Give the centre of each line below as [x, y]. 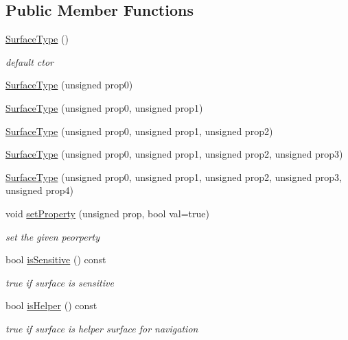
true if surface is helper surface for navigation [102, 328]
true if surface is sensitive [60, 282]
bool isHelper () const [51, 305]
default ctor [30, 61]
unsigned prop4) [39, 190]
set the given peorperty [53, 236]
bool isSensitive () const [56, 259]
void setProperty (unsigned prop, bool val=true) [107, 213]
